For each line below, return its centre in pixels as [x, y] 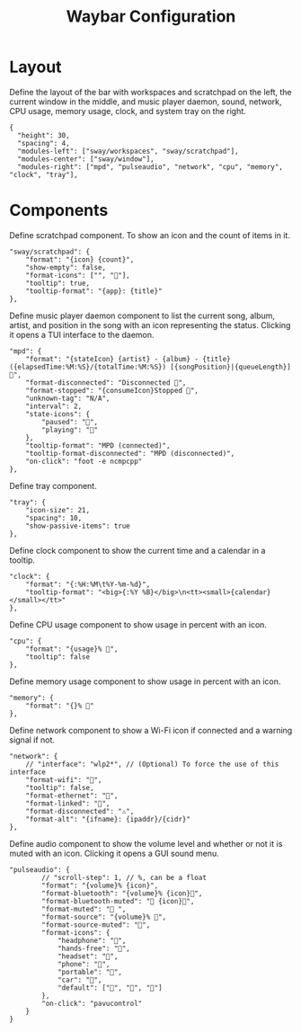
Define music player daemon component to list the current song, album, [142, 316]
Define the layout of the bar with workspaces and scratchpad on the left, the [150, 92]
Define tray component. [53, 485]
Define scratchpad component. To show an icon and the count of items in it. [150, 235]
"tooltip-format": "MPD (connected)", [98, 445]
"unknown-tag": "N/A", [68, 398]
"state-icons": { [58, 414]
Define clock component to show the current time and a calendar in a [137, 550]
